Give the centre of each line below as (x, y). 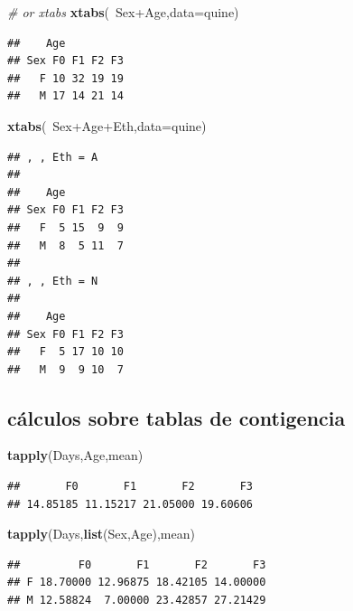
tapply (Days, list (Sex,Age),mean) (101, 534)
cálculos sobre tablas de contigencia (176, 417)
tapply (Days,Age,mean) (75, 455)
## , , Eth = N (53, 281)
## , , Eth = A (53, 157)
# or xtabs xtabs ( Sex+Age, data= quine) (123, 12)
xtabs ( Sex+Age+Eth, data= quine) (107, 125)
